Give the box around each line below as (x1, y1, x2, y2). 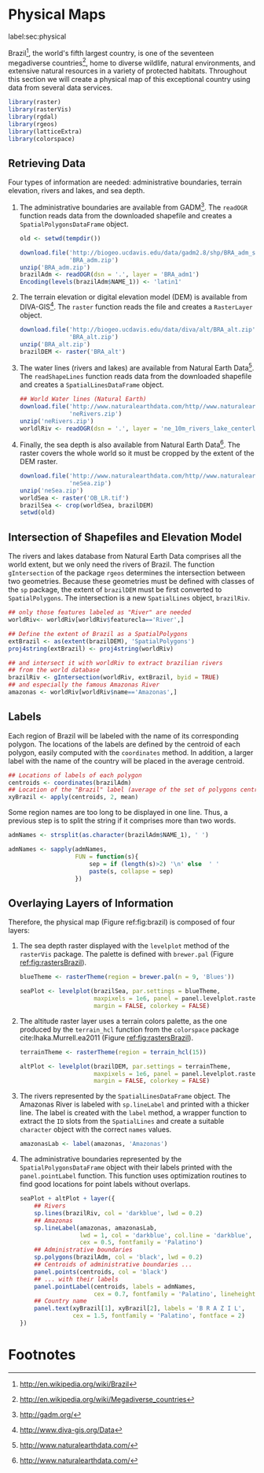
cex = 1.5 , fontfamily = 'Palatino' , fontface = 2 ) (72, 1312, 246, 1320)
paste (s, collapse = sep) (89, 867, 174, 876)
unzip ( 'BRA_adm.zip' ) (19, 263, 91, 271)
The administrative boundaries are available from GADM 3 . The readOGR (19, 201, 248, 212)
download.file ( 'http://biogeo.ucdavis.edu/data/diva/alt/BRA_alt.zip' (19, 325, 256, 333)
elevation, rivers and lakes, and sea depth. (8, 186, 145, 195)
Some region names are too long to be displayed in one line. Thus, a (8, 808, 229, 817)
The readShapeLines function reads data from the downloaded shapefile (19, 372, 252, 381)
